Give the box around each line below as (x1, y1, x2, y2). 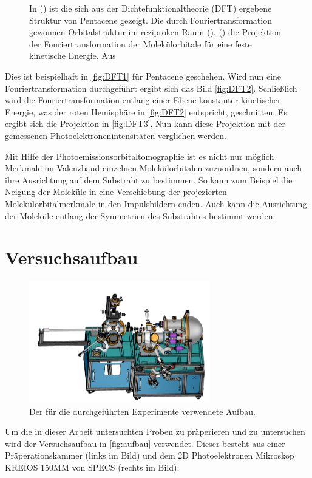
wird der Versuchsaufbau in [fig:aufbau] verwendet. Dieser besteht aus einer (5, 437, 285, 449)
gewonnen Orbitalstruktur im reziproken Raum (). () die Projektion (29, 26, 281, 38)
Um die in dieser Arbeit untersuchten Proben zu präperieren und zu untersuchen (5, 425, 305, 438)
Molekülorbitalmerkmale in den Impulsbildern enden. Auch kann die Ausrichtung (5, 197, 307, 210)
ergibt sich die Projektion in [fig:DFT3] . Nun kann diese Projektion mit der (5, 117, 285, 130)
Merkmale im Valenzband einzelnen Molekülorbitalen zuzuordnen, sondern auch (5, 162, 302, 174)
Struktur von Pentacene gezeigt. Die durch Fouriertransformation (29, 13, 272, 26)
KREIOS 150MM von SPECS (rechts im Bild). (5, 460, 180, 473)
